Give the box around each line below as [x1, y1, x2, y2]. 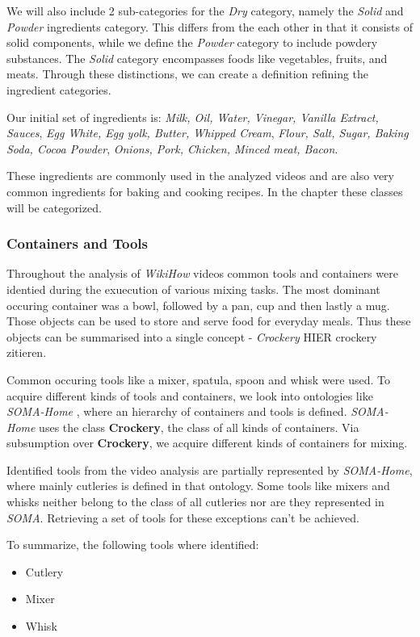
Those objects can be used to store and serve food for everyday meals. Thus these [6, 312, 411, 329]
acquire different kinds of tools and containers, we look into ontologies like [6, 387, 373, 404]
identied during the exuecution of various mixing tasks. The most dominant [6, 280, 380, 297]
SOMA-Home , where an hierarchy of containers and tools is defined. [6, 403, 347, 420]
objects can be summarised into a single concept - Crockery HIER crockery [6, 328, 377, 345]
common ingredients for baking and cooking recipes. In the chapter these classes [6, 182, 403, 199]
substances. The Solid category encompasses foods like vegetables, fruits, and [6, 49, 388, 66]
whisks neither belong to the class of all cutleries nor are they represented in [6, 493, 384, 510]
